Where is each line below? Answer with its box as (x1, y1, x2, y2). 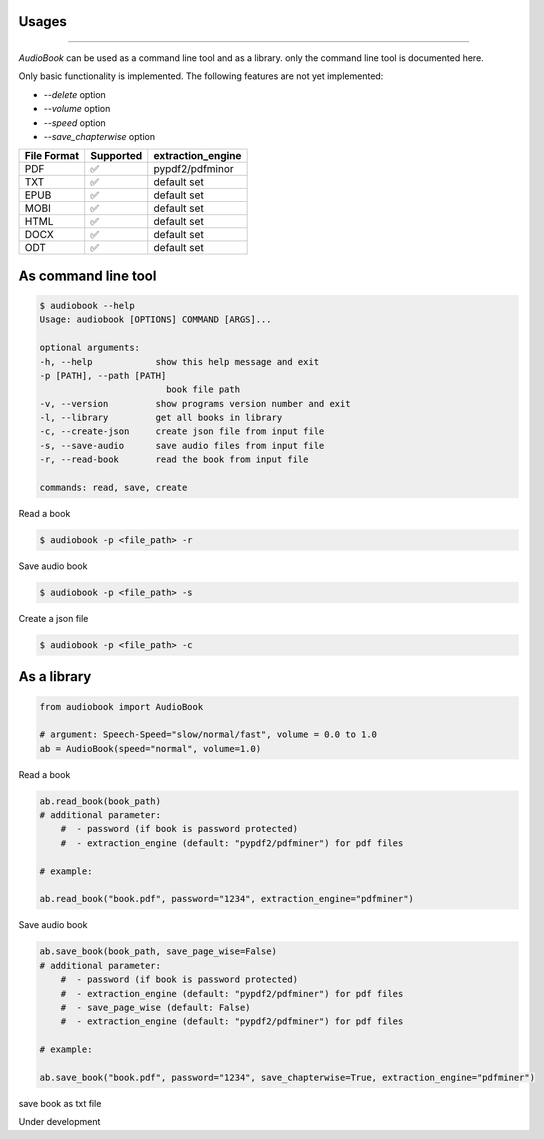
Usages (18, 13, 67, 30)
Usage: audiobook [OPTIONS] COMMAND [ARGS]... (39, 314, 272, 325)
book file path (165, 384, 240, 395)
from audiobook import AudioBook (39, 701, 204, 712)
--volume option (43, 103, 111, 115)
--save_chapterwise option (43, 130, 155, 142)
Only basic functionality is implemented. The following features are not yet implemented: (18, 70, 384, 82)
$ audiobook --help (39, 300, 135, 311)
